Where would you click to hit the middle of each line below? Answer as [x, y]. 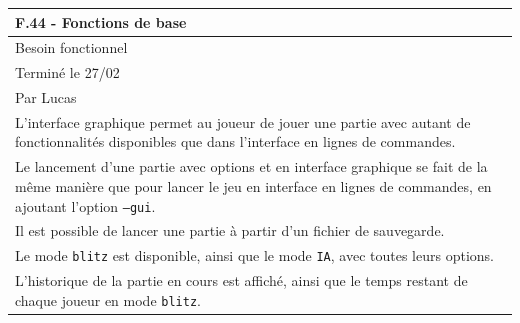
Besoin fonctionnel [71, 47]
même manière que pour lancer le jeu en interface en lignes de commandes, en [253, 185]
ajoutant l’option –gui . [85, 205]
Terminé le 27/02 [67, 72]
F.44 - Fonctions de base [101, 21]
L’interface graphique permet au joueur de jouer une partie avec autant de [243, 121]
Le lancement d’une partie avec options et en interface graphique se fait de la [251, 166]
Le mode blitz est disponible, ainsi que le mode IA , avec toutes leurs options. [254, 255]
